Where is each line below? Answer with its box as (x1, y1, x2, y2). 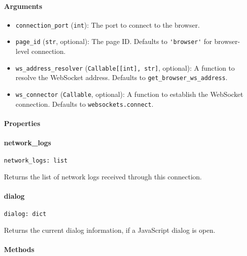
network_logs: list (4, 157, 68, 165)
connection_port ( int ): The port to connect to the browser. (15, 19, 200, 30)
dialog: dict (4, 211, 46, 218)
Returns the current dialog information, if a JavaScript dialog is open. (4, 225, 215, 235)
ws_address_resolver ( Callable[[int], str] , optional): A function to (15, 62, 235, 73)
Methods (4, 244, 35, 255)
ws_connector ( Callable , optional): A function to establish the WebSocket (15, 89, 244, 99)
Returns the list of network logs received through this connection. (4, 171, 202, 181)
